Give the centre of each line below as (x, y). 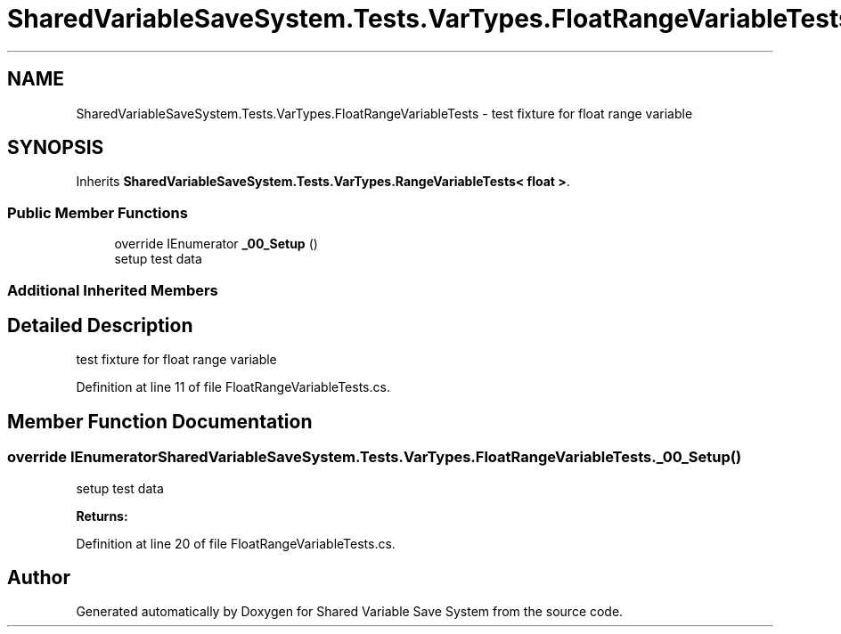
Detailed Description (100, 325)
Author (39, 578)
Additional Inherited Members (113, 290)
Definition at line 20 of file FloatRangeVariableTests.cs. (236, 543)
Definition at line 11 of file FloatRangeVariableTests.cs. (233, 387)
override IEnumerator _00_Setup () (216, 244)
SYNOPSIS (56, 148)
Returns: (102, 516)
